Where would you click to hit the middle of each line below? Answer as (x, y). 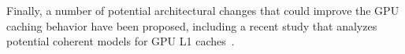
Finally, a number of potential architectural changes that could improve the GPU (203, 10)
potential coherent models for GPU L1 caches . (121, 41)
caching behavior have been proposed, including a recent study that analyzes (192, 25)
